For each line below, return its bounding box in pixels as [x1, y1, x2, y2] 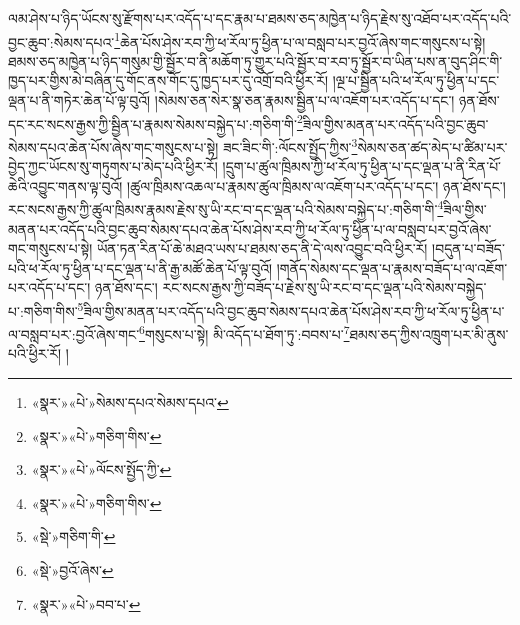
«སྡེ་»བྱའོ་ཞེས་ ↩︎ [31, 560, 114, 580]
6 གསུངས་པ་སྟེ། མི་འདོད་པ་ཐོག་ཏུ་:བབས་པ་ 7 [139, 321, 350, 344]
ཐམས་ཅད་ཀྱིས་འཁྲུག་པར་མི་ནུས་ [349, 323, 509, 344]
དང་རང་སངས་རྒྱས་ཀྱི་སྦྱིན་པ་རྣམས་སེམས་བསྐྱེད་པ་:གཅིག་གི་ [8, 113, 297, 134]
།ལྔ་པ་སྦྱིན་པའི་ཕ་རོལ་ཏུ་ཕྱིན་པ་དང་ [332, 70, 500, 91]
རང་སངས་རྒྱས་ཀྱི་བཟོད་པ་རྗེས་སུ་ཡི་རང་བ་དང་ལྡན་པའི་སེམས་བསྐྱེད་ [162, 277, 487, 298]
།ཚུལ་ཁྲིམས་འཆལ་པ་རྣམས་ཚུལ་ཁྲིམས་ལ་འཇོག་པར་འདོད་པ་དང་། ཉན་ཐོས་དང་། [127, 175, 506, 196]
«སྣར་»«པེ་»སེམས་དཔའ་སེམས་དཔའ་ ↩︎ [31, 392, 229, 413]
